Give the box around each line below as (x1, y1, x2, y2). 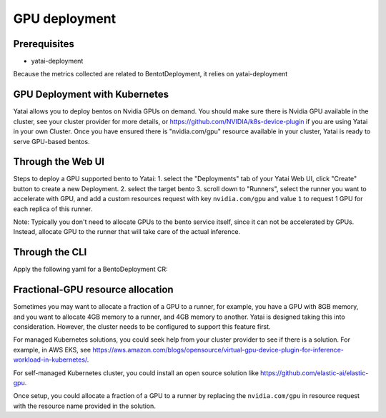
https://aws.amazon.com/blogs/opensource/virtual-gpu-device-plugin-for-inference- (92, 345, 345, 354)
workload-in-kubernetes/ (13, 355, 87, 364)
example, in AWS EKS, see (13, 345, 91, 354)
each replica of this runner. (13, 204, 93, 213)
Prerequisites (13, 38, 74, 50)
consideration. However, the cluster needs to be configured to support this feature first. (13, 322, 271, 331)
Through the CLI (13, 246, 87, 258)
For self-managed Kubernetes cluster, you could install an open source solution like (13, 368, 259, 377)
